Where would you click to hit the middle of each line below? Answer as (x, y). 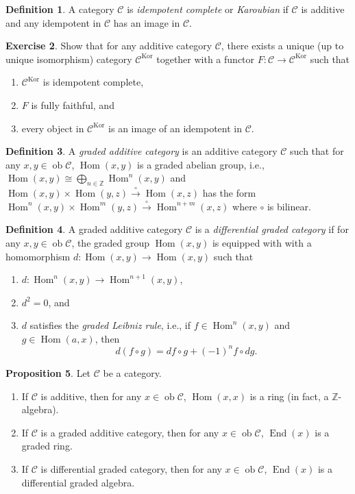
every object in (53, 128)
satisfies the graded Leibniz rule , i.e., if (110, 325)
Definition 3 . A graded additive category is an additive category (142, 151)
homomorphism (38, 256)
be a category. (132, 372)
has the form (229, 193)
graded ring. (47, 446)
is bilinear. (289, 206)
